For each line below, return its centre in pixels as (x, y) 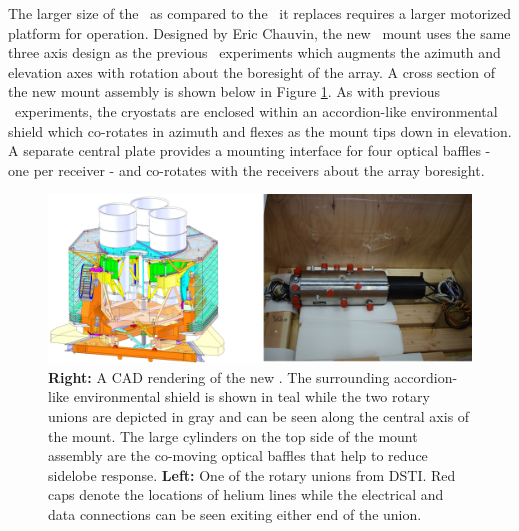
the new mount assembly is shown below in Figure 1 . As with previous (224, 91)
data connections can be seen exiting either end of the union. (235, 514)
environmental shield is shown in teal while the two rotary (251, 396)
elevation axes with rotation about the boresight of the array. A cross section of (252, 71)
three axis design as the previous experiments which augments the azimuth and (254, 52)
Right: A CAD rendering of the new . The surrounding (219, 376)
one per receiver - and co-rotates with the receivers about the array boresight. (246, 169)
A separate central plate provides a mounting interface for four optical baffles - (249, 150)
